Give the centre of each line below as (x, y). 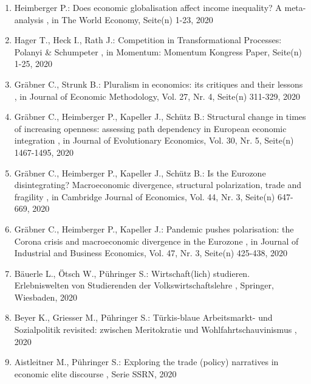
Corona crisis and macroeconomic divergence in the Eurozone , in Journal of (156, 241)
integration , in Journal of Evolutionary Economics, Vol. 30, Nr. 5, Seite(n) (154, 140)
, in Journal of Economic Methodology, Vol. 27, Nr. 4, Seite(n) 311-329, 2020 (157, 96)
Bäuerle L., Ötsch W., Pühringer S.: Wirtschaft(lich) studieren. (132, 273)
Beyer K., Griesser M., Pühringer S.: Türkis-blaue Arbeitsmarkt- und (143, 317)
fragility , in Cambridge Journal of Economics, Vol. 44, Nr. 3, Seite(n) (145, 196)
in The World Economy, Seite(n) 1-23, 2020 (132, 19)
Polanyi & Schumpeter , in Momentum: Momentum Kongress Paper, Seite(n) (158, 51)
